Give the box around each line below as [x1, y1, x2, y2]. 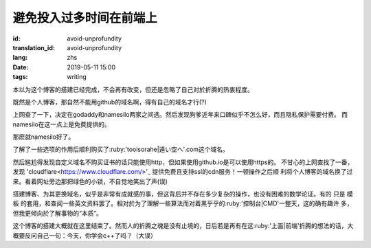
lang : [12, 54, 28, 62]
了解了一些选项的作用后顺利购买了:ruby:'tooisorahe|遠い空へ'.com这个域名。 [12, 145, 229, 154]
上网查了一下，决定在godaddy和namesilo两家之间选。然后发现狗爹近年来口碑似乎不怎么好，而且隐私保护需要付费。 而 [12, 111, 348, 119]
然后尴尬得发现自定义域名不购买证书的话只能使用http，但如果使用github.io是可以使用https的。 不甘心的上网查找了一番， [12, 158, 354, 166]
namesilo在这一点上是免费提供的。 [12, 120, 111, 128]
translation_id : [12, 43, 55, 52]
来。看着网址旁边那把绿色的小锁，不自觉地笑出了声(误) [12, 177, 168, 185]
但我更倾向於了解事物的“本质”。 [12, 209, 103, 217]
